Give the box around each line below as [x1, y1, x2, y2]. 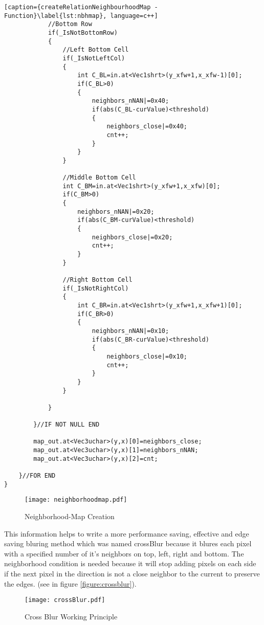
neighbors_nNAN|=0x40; [92, 97, 169, 105]
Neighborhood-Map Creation [25, 511, 115, 522]
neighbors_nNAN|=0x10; [92, 327, 169, 334]
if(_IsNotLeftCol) [62, 54, 125, 62]
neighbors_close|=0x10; [106, 352, 187, 360]
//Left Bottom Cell [62, 46, 129, 54]
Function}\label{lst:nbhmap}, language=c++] [4, 12, 158, 19]
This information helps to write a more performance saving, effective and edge [4, 528, 249, 539]
